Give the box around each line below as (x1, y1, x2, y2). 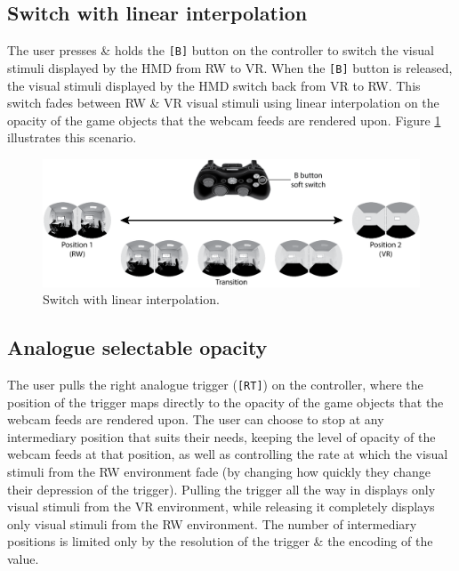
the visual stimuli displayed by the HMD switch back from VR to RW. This (7, 76, 421, 94)
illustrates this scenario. (7, 128, 137, 147)
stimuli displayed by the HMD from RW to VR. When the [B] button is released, (7, 58, 453, 76)
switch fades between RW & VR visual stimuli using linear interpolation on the (7, 93, 439, 112)
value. (7, 549, 39, 567)
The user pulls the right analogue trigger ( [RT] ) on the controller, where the (7, 374, 423, 393)
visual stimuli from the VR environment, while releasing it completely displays (7, 497, 435, 516)
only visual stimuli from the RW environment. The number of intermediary (7, 514, 417, 533)
